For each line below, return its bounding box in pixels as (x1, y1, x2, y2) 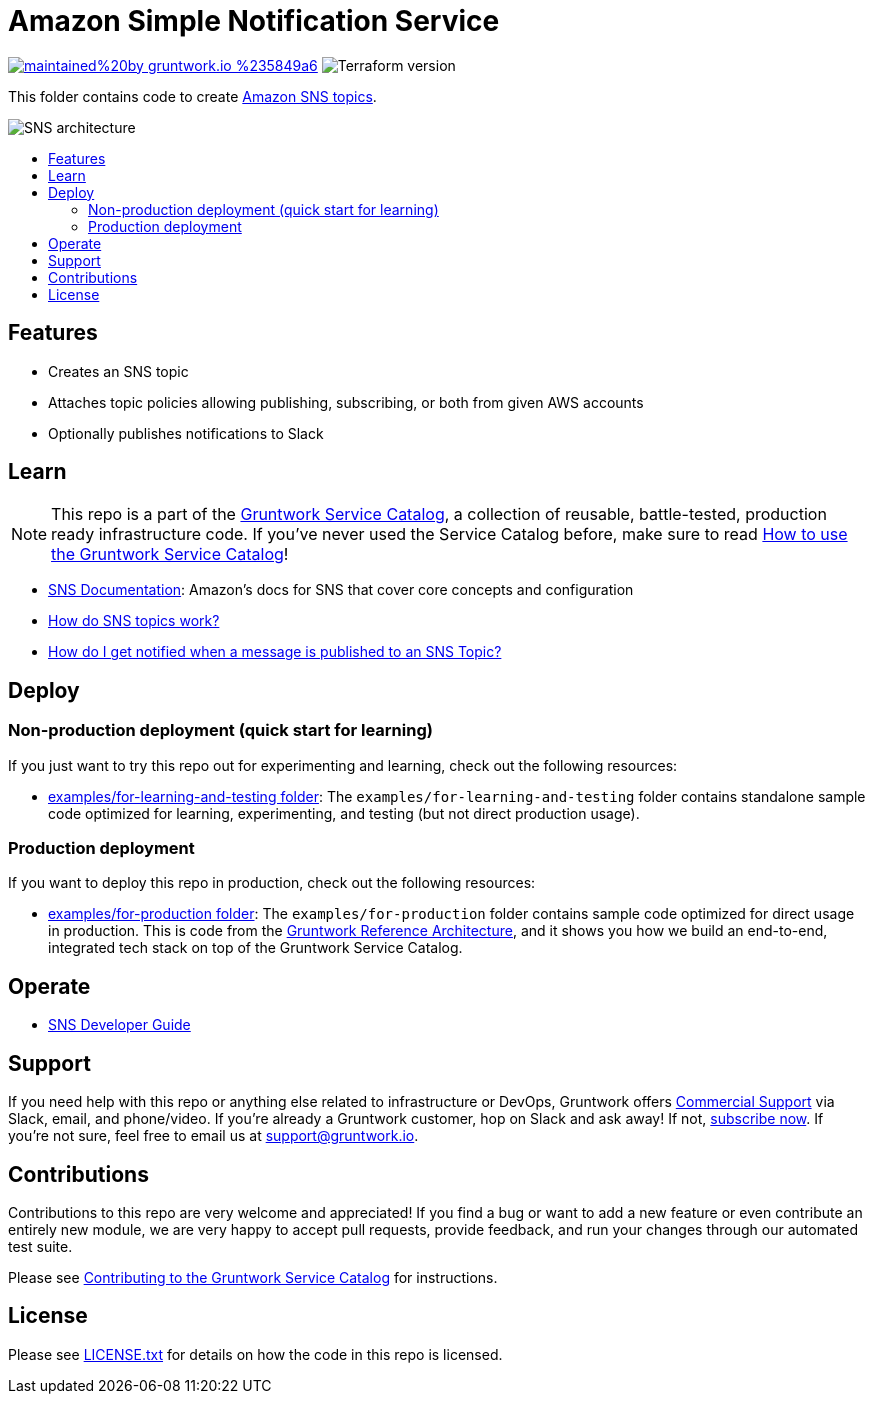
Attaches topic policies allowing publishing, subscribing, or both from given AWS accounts (48, 393, 644, 411)
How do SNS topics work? (48, 612, 220, 630)
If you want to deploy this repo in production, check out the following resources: (8, 874, 536, 892)
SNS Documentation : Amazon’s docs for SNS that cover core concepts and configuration (48, 581, 634, 599)
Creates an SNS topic (48, 362, 189, 380)
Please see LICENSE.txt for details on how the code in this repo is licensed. (8, 1345, 503, 1363)
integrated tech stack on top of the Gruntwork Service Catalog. (48, 939, 463, 957)
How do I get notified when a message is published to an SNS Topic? (48, 643, 502, 661)
